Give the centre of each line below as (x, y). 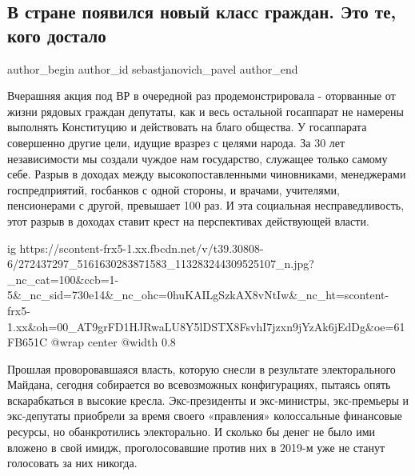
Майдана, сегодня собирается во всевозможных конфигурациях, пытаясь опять (199, 384)
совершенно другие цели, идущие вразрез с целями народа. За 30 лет (176, 142)
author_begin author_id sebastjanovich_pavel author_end (153, 68)
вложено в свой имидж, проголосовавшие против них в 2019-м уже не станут (196, 447)
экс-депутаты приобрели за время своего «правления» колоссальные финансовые (205, 416)
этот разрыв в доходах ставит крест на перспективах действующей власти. (188, 220)
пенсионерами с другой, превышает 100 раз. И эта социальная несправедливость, (206, 205)
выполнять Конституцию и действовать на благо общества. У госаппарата (187, 127)
